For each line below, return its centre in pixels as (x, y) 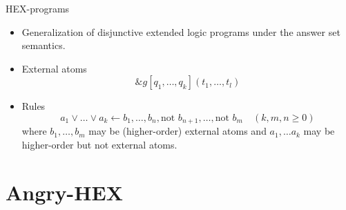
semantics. (44, 45)
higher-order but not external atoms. (99, 145)
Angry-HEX (65, 192)
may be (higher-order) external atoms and (177, 131)
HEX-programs (38, 8)
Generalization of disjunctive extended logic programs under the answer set (181, 31)
